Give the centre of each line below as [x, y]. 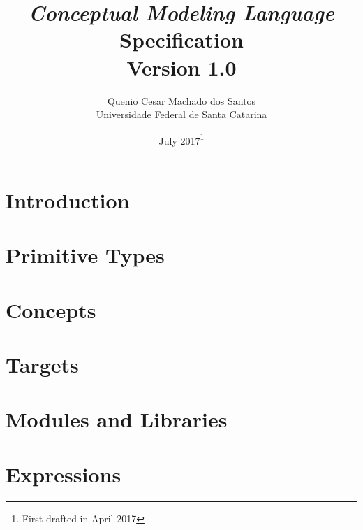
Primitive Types [85, 255]
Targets [42, 365]
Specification [181, 40]
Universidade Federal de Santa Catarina [181, 114]
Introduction [68, 200]
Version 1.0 [181, 67]
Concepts [51, 309]
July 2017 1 [181, 139]
